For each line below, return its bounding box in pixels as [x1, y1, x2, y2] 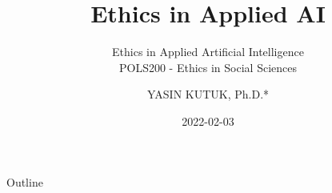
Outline [6, 173, 43, 190]
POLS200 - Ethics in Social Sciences [118, 58, 297, 75]
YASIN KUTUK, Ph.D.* [146, 86, 270, 103]
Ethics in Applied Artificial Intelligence [112, 43, 304, 60]
